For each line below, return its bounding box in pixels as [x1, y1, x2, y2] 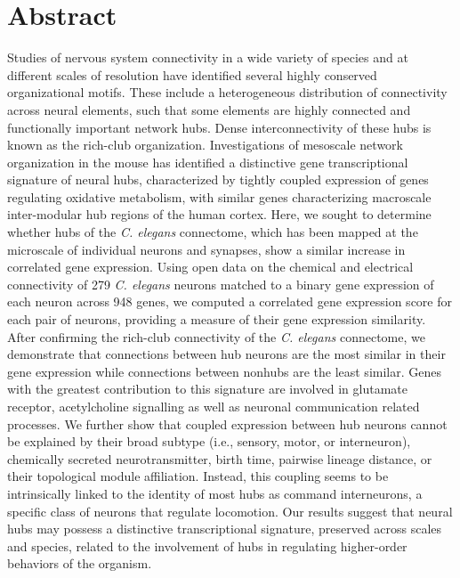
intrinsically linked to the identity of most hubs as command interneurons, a [7, 484, 423, 502]
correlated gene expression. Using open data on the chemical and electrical [7, 257, 414, 276]
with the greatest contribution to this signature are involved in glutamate [7, 379, 408, 398]
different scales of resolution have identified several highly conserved [7, 65, 377, 84]
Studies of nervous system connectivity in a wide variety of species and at [7, 48, 408, 67]
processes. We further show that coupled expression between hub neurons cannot [7, 414, 448, 433]
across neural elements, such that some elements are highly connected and [7, 100, 411, 118]
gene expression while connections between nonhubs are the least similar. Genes [7, 362, 441, 380]
